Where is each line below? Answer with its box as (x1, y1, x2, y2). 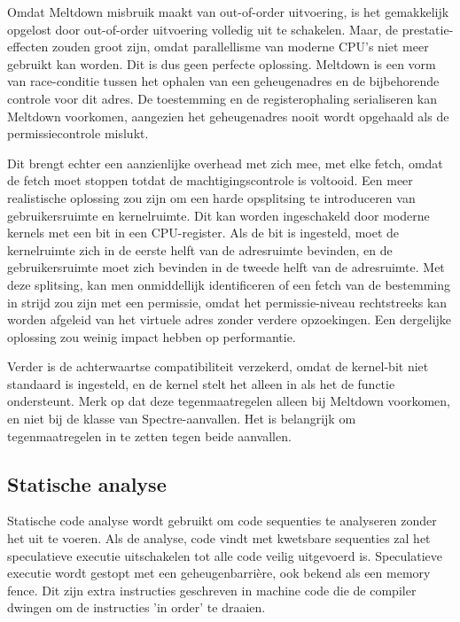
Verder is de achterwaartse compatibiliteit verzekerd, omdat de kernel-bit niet (7, 357, 429, 376)
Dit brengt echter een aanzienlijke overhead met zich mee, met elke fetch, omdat (7, 153, 443, 172)
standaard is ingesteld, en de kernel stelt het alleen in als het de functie (7, 374, 395, 393)
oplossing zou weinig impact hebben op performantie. (7, 327, 296, 346)
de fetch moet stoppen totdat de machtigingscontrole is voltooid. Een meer (7, 171, 413, 190)
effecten (7, 37, 49, 56)
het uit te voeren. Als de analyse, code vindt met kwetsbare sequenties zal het (7, 529, 431, 548)
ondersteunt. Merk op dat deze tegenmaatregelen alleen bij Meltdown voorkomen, (7, 392, 450, 410)
